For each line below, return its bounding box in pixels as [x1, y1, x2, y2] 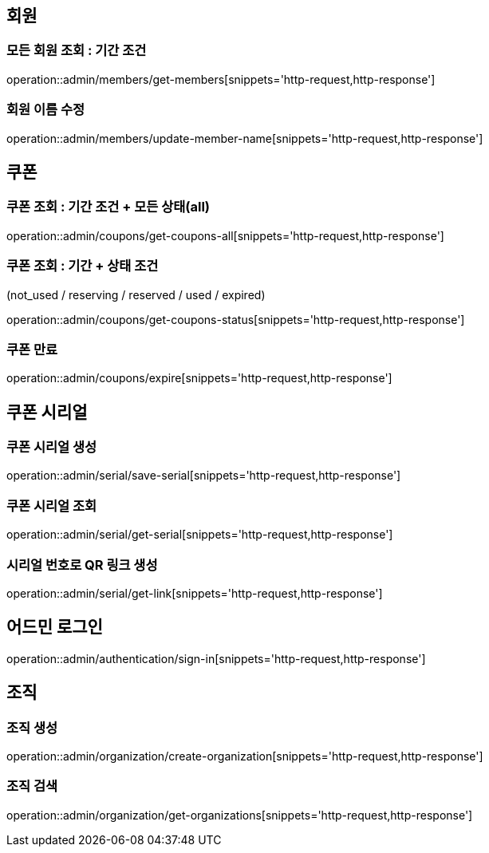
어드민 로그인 [6, 617, 103, 638]
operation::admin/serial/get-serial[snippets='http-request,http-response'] [6, 527, 393, 542]
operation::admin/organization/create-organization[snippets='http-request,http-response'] [6, 749, 483, 764]
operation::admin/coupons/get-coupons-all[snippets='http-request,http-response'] [6, 228, 444, 243]
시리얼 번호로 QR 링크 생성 [6, 556, 158, 573]
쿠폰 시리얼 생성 [6, 439, 97, 456]
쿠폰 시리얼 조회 [6, 497, 97, 514]
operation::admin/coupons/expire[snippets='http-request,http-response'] [6, 371, 392, 385]
